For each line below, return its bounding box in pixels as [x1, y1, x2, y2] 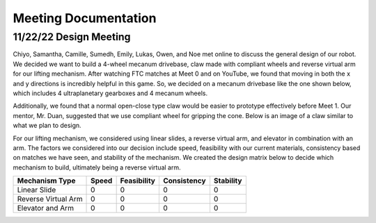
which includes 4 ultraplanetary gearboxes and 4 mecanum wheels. [13, 89, 208, 97]
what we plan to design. [13, 122, 81, 130]
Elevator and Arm [17, 204, 75, 213]
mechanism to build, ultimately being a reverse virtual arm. [13, 163, 181, 172]
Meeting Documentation [13, 10, 157, 26]
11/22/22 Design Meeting [13, 31, 131, 43]
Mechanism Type [17, 176, 76, 185]
